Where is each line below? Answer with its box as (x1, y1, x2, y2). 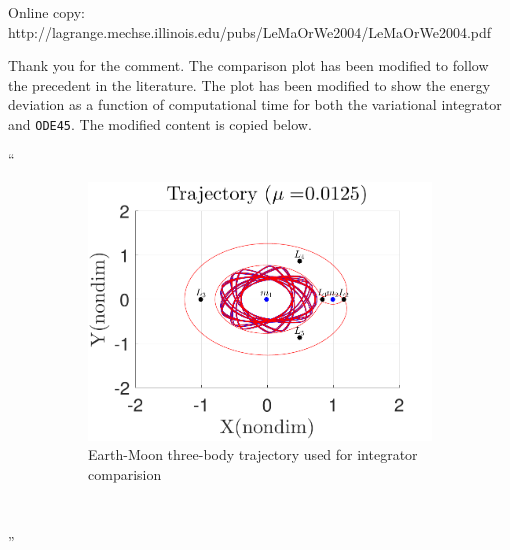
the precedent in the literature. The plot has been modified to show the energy (8, 74, 491, 95)
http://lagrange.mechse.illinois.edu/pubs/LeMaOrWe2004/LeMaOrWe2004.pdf (8, 21, 492, 42)
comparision (88, 463, 162, 484)
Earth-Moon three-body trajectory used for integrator (88, 444, 418, 465)
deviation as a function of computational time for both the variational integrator (8, 94, 502, 115)
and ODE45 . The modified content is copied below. (8, 113, 312, 134)
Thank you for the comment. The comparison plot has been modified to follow (8, 55, 489, 76)
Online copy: (8, 2, 86, 22)
